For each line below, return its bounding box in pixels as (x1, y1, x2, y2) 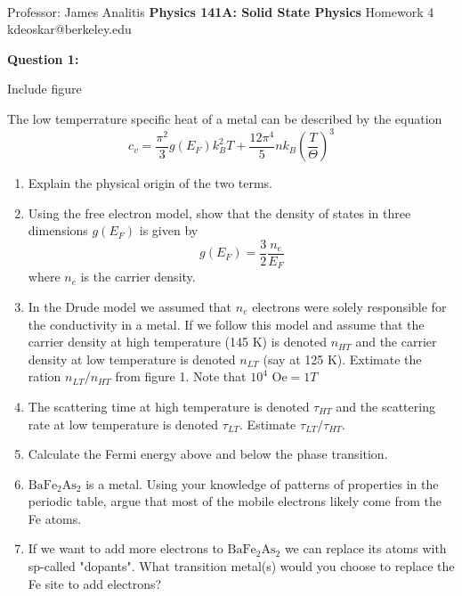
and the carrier (355, 332, 437, 351)
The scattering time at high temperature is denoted (28, 396, 310, 415)
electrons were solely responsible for (252, 297, 447, 315)
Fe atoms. (28, 509, 82, 527)
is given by (139, 221, 199, 240)
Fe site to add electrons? (28, 574, 162, 592)
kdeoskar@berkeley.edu (7, 20, 132, 38)
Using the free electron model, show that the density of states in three (28, 203, 411, 222)
